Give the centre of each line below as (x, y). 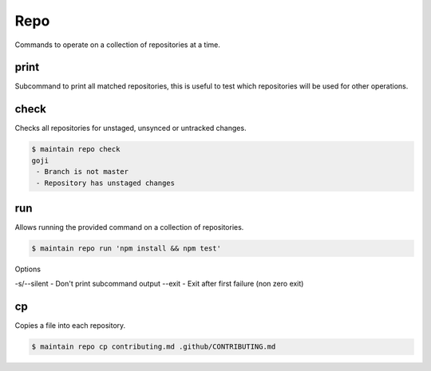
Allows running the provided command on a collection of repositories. (129, 227)
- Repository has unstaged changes (106, 183)
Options (28, 269)
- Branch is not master (83, 172)
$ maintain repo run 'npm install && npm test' (126, 249)
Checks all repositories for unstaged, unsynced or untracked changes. (130, 128)
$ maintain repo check (76, 149)
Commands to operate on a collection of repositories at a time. (118, 45)
